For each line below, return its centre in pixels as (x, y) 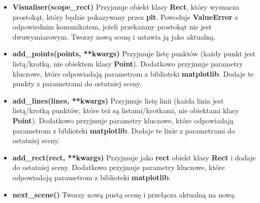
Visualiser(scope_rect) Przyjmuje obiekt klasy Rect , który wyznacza (126, 7)
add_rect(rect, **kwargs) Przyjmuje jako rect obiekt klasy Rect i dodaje (134, 157)
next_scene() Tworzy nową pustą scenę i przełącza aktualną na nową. (124, 194)
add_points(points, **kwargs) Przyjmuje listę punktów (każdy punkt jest (134, 54)
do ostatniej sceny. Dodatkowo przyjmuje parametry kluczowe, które (119, 167)
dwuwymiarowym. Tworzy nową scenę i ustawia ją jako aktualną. (114, 36)
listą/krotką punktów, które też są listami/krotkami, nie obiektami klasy (126, 110)
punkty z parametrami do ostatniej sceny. (77, 83)
